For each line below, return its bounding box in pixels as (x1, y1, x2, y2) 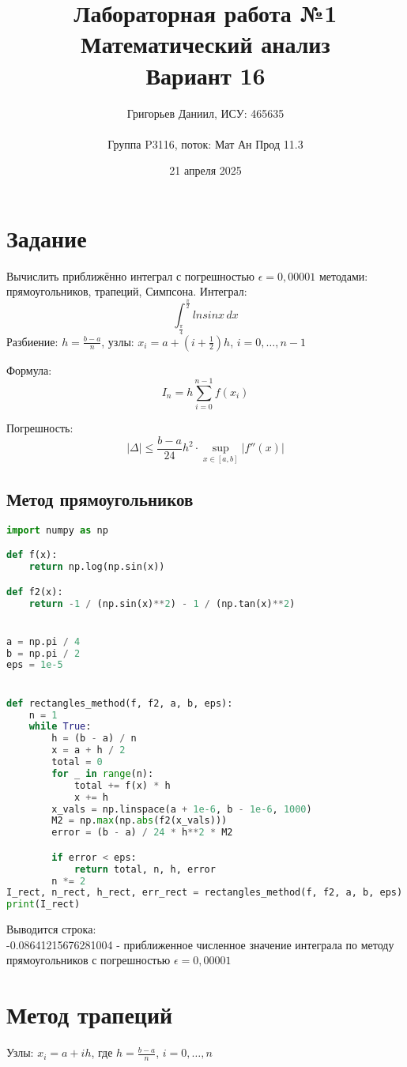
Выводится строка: (6, 921, 96, 937)
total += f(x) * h (73, 779, 171, 791)
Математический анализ (81, 28, 330, 60)
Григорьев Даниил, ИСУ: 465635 (126, 104, 285, 121)
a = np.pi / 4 (6, 635, 81, 647)
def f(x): (6, 549, 58, 561)
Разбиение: (6, 333, 58, 349)
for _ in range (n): (51, 767, 154, 779)
